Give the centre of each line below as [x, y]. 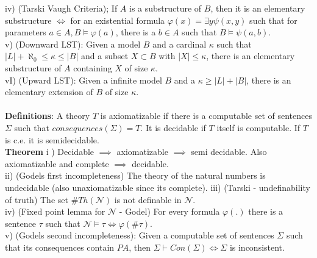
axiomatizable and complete [57, 163]
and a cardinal [180, 44]
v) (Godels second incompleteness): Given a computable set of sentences [140, 235]
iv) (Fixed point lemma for [55, 211]
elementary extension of [49, 92]
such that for [273, 20]
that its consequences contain [60, 247]
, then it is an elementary [258, 8]
